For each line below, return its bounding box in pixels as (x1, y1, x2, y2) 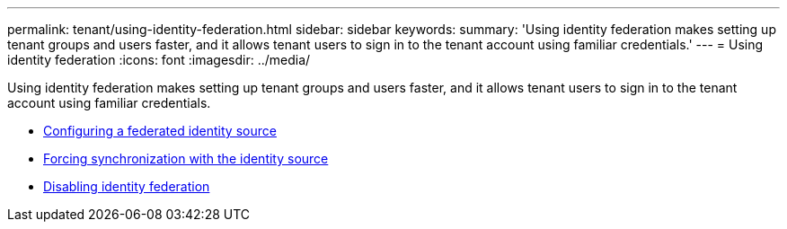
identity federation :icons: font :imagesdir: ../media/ (7, 52, 311, 67)
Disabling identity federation (43, 179, 210, 194)
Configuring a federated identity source (43, 123, 277, 138)
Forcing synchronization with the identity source (43, 151, 329, 166)
